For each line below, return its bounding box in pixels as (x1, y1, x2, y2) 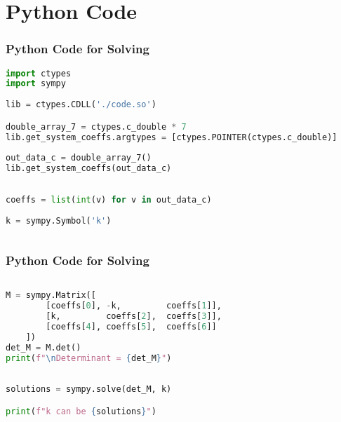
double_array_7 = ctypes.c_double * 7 (6, 121, 187, 132)
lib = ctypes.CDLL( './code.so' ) (6, 100, 156, 110)
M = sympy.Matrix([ (6, 290, 96, 301)
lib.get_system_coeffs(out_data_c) (6, 163, 172, 174)
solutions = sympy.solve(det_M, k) (6, 384, 172, 395)
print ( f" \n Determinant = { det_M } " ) (6, 353, 172, 363)
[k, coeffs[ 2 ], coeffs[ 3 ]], (46, 311, 222, 322)
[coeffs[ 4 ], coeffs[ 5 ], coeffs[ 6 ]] (46, 322, 217, 332)
